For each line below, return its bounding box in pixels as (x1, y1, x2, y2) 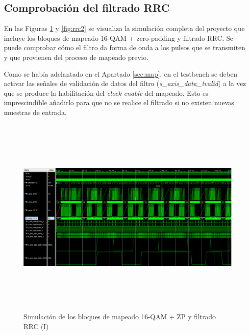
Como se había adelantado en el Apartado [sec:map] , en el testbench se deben (4, 68, 237, 79)
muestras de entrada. (4, 107, 67, 117)
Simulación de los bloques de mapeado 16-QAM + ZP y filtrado (24, 311, 216, 322)
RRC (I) (24, 321, 49, 331)
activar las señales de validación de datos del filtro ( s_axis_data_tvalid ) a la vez (4, 78, 246, 88)
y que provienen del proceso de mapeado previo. (4, 52, 149, 62)
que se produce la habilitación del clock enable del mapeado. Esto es (4, 87, 208, 98)
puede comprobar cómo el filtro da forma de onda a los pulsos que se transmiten (4, 42, 246, 53)
